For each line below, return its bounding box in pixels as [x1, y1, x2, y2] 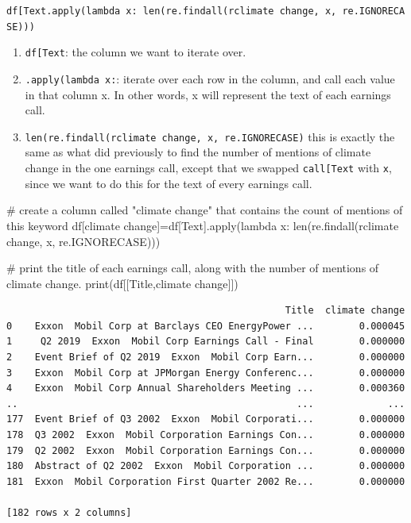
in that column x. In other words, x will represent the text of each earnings [25, 86, 391, 102]
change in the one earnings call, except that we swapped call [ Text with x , [25, 160, 392, 176]
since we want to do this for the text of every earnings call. [25, 175, 312, 191]
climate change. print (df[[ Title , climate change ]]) [6, 275, 238, 291]
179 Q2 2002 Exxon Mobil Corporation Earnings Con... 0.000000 [6, 444, 405, 456]
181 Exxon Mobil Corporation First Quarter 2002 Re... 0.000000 [6, 475, 405, 487]
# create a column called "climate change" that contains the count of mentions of [6, 202, 403, 218]
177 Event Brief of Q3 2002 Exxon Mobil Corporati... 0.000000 [6, 413, 405, 425]
